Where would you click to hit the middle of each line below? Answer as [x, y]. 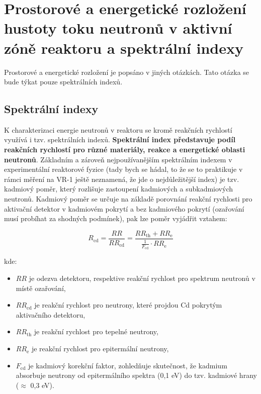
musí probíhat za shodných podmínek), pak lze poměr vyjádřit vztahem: [116, 218]
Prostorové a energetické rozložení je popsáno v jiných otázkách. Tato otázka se [127, 72]
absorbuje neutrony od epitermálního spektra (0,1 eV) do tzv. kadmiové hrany [136, 375]
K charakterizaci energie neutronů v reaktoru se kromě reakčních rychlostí [118, 129]
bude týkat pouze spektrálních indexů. [63, 82]
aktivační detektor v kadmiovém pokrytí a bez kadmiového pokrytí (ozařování [124, 208]
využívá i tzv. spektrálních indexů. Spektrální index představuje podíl [120, 139]
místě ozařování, [41, 288]
